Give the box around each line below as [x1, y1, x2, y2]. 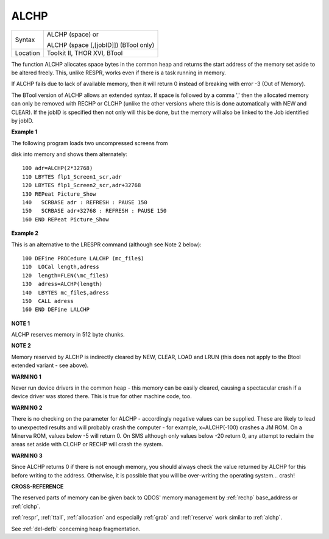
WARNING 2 [11, 404, 43, 411]
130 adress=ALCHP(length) [22, 280, 103, 288]
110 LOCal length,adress [22, 263, 100, 271]
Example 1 [11, 128, 38, 135]
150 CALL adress [22, 298, 74, 304]
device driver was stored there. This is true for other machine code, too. [11, 393, 192, 400]
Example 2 [11, 229, 39, 237]
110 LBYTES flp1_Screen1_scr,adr [22, 173, 122, 180]
